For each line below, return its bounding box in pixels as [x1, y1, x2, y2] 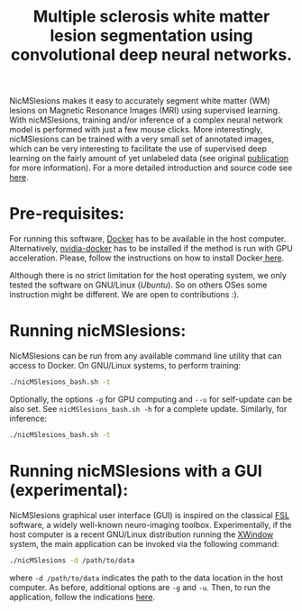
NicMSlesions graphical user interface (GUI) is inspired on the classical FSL [9, 509, 290, 520]
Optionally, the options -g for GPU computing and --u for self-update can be [9, 394, 293, 405]
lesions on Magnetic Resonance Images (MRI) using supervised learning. [9, 105, 280, 116]
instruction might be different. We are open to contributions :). [9, 289, 240, 300]
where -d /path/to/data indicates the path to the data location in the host [9, 572, 284, 583]
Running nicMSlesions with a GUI [9, 461, 263, 481]
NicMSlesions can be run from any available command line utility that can [9, 351, 282, 361]
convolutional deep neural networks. [10, 45, 293, 65]
